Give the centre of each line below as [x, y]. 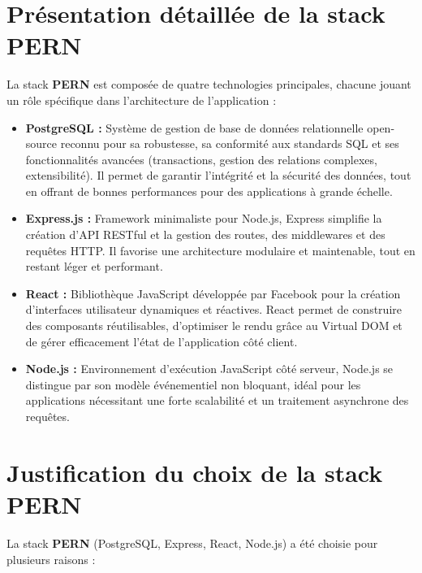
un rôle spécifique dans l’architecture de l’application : [142, 100]
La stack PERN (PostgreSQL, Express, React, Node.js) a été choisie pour [192, 543]
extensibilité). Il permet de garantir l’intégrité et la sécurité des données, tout [218, 175]
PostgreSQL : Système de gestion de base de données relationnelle [194, 127]
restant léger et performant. [94, 266]
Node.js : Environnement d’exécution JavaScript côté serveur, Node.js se [209, 369]
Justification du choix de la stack [195, 472]
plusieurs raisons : [51, 559]
